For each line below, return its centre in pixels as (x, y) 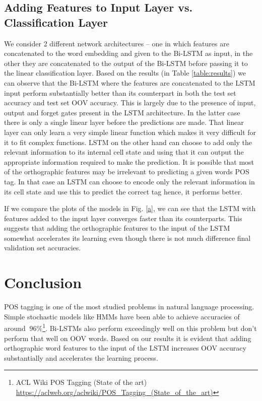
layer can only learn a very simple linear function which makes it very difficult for (130, 132)
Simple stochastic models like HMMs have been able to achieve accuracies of (122, 316)
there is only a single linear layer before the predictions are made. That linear (124, 122)
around (15, 328)
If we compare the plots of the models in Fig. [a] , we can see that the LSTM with (130, 208)
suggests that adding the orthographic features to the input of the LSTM (117, 228)
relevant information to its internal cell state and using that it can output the (124, 152)
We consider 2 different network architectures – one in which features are (117, 43)
